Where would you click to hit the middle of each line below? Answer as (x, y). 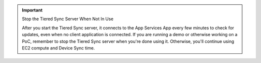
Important (32, 10)
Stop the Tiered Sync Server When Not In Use (68, 19)
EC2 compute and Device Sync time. (58, 48)
